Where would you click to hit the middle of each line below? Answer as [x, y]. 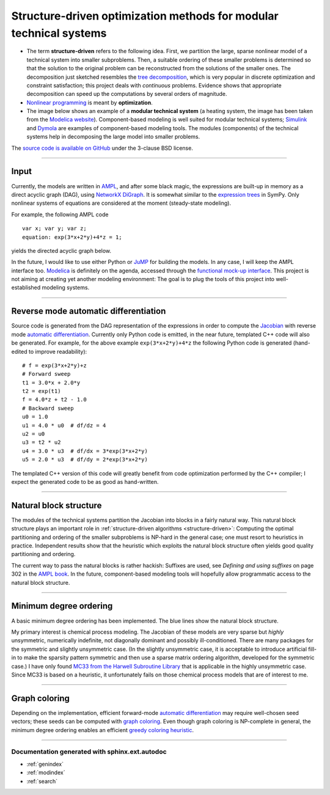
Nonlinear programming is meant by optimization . [90, 102]
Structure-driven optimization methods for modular [145, 16]
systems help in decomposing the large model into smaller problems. [113, 137]
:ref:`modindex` [46, 772]
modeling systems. [66, 288]
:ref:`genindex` [45, 764]
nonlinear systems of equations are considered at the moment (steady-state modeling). [121, 203]
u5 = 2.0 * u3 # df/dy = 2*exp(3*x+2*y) [85, 460]
